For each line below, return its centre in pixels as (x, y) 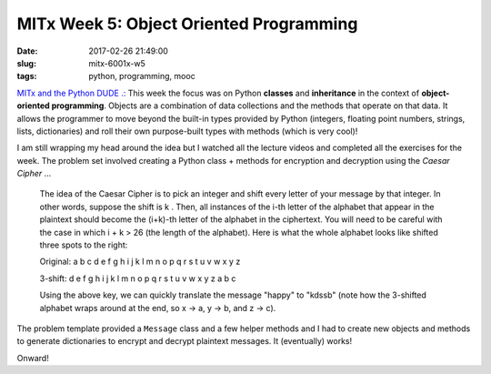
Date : (27, 51)
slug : (26, 63)
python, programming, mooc (142, 76)
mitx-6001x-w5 (117, 63)
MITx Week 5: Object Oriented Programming (187, 24)
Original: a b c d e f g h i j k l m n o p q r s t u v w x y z (140, 262)
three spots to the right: (84, 245)
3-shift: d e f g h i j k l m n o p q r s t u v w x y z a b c (138, 278)
